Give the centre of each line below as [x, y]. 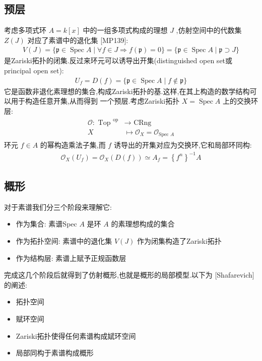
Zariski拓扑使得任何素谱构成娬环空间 [76, 335]
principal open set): [34, 71]
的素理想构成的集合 [143, 224]
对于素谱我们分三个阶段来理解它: [58, 207]
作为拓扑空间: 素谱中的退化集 [64, 240]
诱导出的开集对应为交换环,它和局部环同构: [183, 145]
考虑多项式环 [25, 30]
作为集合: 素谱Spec [46, 224]
